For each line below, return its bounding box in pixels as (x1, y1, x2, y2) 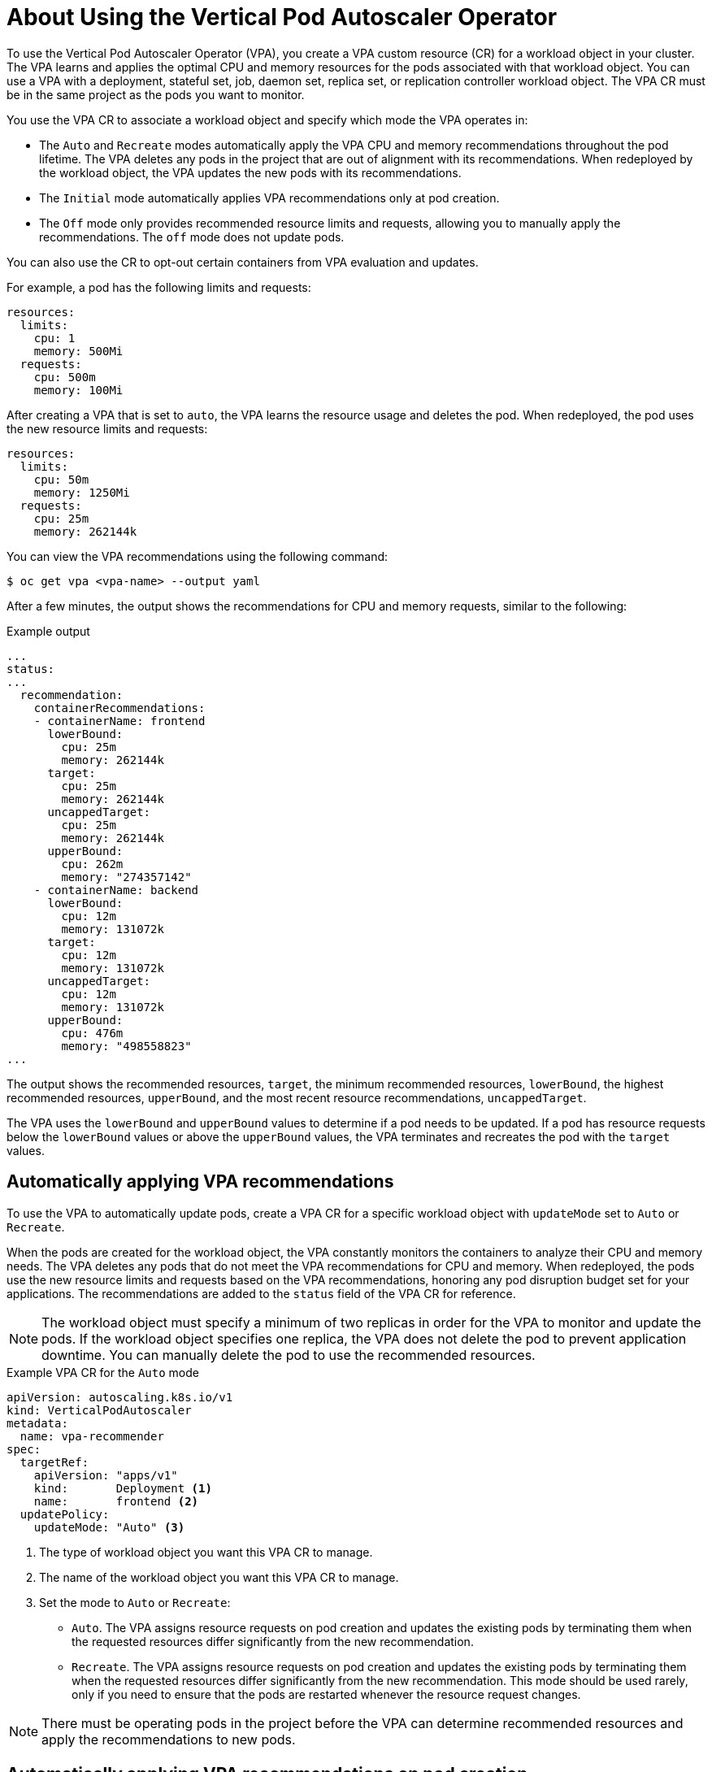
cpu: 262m (61, 857, 124, 871)
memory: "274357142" (61, 870, 192, 884)
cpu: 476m (61, 1026, 124, 1040)
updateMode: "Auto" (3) (33, 1520, 185, 1534)
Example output (7, 623, 90, 638)
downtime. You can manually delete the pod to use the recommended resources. (41, 1346, 536, 1363)
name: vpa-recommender (20, 1429, 164, 1443)
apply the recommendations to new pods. (41, 1731, 296, 1748)
